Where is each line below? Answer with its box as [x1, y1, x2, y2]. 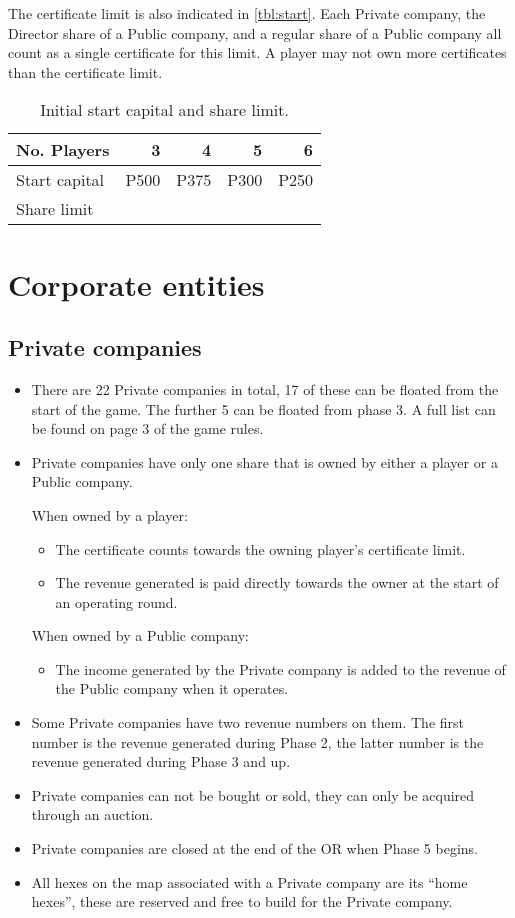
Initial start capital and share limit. [40, 98, 289, 122]
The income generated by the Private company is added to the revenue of [55, 658, 506, 679]
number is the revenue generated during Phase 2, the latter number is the [31, 731, 484, 752]
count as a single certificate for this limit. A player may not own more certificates [8, 42, 507, 63]
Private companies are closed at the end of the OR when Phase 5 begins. [31, 838, 479, 859]
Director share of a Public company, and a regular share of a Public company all [8, 22, 502, 43]
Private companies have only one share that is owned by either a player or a [31, 451, 498, 472]
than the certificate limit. [8, 61, 163, 82]
